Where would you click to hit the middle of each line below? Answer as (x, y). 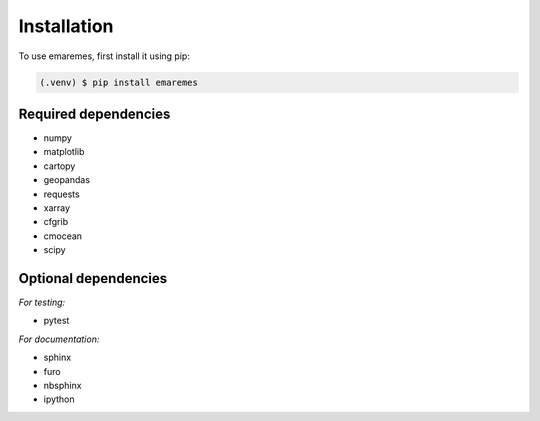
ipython (59, 399)
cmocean (63, 236)
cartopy (59, 166)
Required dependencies (94, 113)
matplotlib (64, 152)
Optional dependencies (93, 278)
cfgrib (56, 222)
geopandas (66, 180)
